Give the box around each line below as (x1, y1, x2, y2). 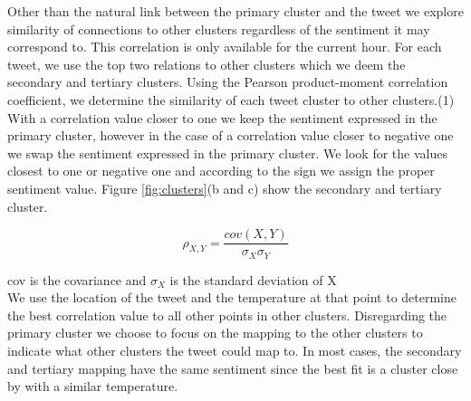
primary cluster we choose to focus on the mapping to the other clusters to (7, 323, 423, 342)
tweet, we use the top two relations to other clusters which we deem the (7, 54, 406, 73)
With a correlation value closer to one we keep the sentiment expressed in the (7, 108, 437, 127)
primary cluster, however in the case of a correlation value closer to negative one (7, 126, 454, 145)
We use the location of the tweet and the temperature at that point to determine (7, 288, 457, 307)
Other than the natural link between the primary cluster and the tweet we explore (7, 2, 464, 20)
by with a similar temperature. (7, 377, 178, 396)
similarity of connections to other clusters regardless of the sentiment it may (7, 19, 430, 38)
